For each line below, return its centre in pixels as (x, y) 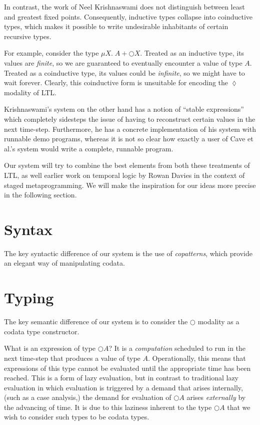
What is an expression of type (50, 348)
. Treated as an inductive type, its (192, 53)
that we (239, 407)
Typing (29, 297)
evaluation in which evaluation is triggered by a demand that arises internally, (123, 387)
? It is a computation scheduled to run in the (177, 348)
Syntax (28, 229)
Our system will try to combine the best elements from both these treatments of (127, 165)
